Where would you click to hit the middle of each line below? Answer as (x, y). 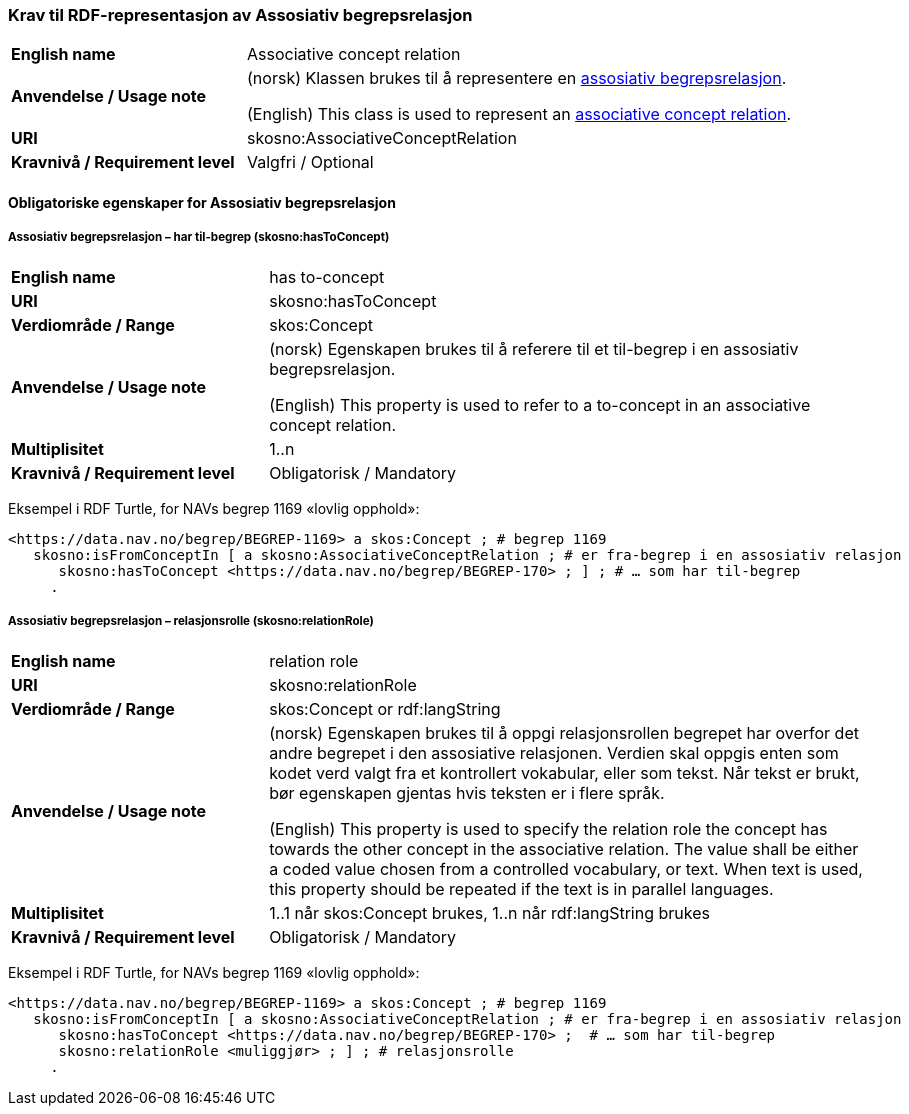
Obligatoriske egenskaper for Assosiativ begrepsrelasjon (202, 202)
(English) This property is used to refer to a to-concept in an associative (540, 404)
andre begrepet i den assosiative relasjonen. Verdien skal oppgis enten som (554, 752)
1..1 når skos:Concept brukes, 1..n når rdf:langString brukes (489, 912)
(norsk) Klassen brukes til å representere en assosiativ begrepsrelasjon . (517, 78)
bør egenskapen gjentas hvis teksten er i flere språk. (467, 792)
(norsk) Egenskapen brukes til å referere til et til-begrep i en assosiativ (534, 348)
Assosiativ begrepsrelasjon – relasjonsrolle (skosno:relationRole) (191, 621)
